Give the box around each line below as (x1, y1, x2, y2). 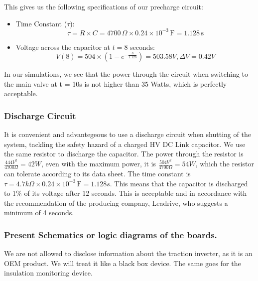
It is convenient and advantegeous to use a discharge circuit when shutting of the (4, 129, 251, 140)
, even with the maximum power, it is (41, 158, 156, 169)
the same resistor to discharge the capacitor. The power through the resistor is (4, 148, 244, 159)
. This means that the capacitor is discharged (110, 178, 248, 188)
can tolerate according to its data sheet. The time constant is (4, 168, 191, 178)
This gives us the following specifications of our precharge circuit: (4, 1, 203, 11)
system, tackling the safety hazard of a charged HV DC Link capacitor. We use (4, 139, 246, 149)
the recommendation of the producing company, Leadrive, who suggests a (4, 197, 228, 208)
